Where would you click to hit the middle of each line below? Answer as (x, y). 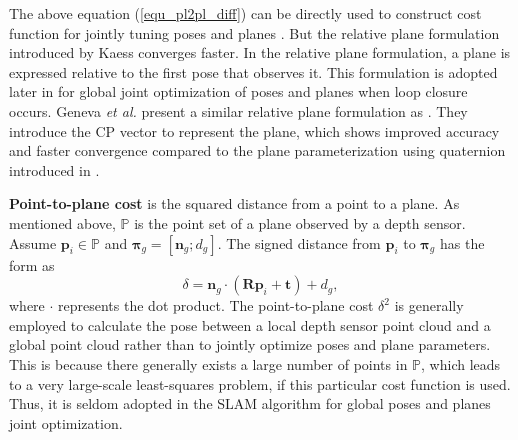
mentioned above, (62, 222)
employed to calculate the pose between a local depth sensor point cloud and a (250, 324)
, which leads (461, 363)
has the (462, 242)
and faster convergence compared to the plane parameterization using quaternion (257, 150)
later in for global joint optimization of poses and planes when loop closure (238, 91)
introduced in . (54, 169)
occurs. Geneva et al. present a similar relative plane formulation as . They (238, 110)
